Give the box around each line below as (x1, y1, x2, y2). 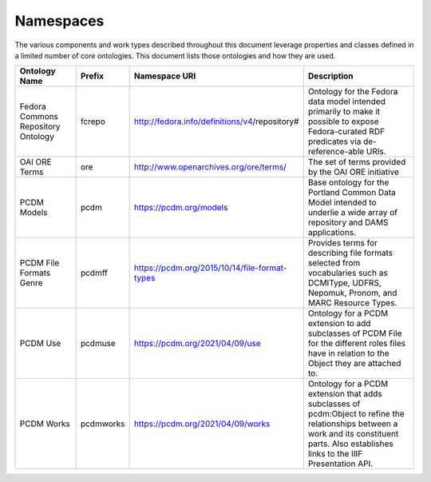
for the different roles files (307, 338, 406, 349)
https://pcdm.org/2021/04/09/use (133, 338, 261, 349)
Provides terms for (307, 237, 378, 249)
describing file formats (307, 248, 393, 259)
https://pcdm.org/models (133, 202, 228, 213)
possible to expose (307, 116, 379, 127)
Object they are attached (307, 358, 401, 369)
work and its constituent (307, 428, 399, 440)
